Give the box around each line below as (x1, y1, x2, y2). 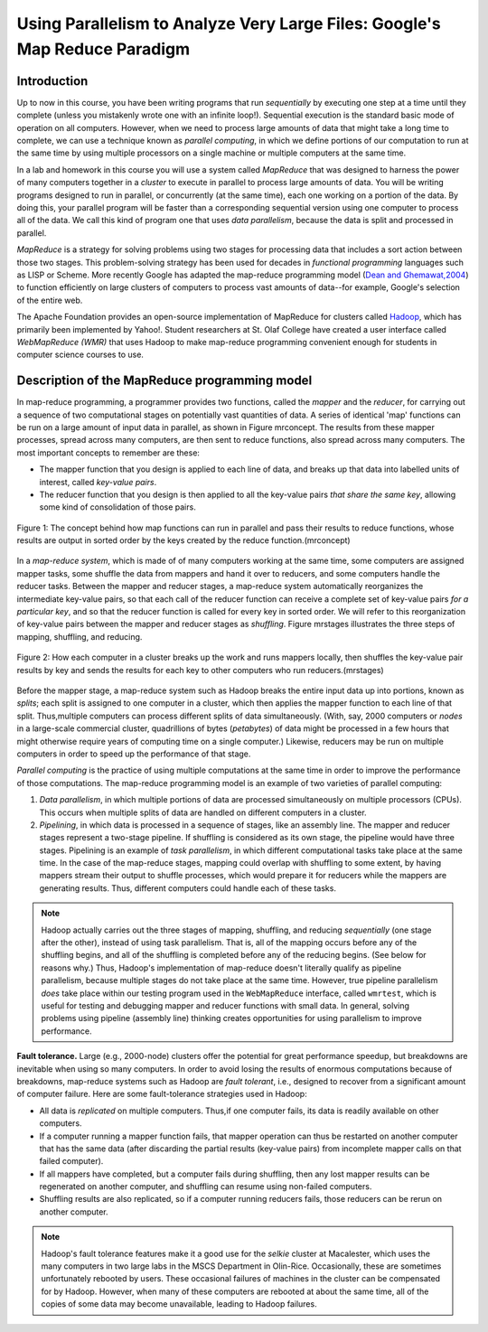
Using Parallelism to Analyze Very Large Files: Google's (16, 14, 442, 33)
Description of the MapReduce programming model (16, 373, 313, 389)
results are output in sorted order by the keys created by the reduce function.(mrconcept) (16, 535, 352, 546)
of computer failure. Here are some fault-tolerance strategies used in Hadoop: (16, 1089, 307, 1100)
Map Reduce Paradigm (16, 39, 191, 59)
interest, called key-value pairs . (39, 476, 157, 487)
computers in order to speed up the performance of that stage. (16, 748, 251, 759)
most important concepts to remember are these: (16, 447, 201, 458)
